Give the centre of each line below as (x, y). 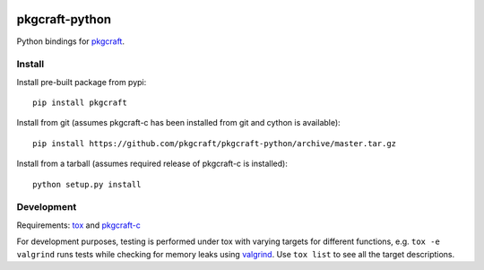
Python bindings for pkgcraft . (71, 41)
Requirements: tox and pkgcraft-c (78, 225)
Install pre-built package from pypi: (82, 82)
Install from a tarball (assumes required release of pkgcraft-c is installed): (152, 164)
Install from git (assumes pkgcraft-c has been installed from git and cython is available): (178, 123)
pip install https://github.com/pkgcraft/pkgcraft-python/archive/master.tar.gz (215, 143)
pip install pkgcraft (80, 103)
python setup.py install (87, 184)
